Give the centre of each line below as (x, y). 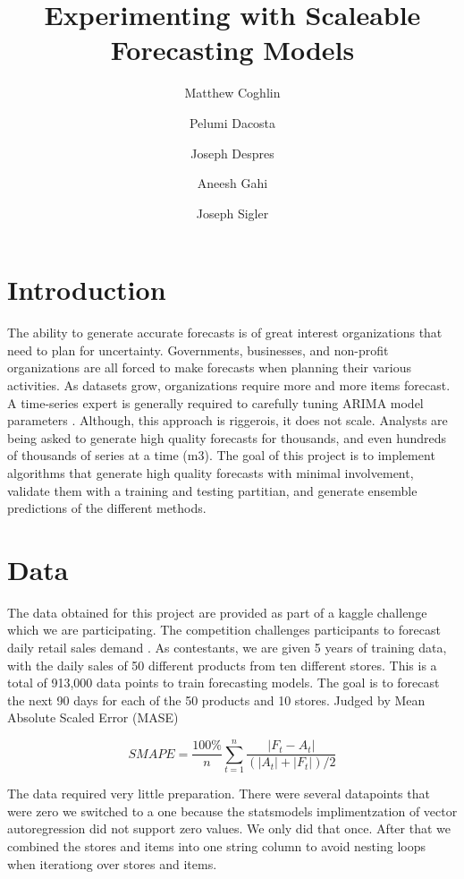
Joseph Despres (232, 153)
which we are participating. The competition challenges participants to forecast (224, 630)
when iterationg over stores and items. (112, 863)
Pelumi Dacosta (232, 122)
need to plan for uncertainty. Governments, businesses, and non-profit (198, 350)
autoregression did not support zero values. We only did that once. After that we (229, 828)
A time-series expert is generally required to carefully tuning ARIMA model (215, 402)
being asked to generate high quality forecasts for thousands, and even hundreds (227, 437)
